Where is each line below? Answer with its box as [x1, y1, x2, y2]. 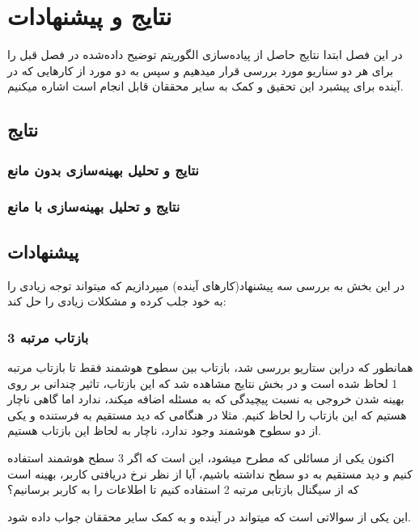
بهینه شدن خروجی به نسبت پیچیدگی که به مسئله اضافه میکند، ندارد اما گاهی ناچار [7, 390, 404, 407]
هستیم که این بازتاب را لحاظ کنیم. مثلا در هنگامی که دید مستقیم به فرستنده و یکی [7, 406, 407, 423]
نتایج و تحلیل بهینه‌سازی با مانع [7, 196, 180, 217]
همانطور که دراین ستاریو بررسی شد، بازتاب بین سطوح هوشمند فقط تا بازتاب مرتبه [7, 358, 413, 375]
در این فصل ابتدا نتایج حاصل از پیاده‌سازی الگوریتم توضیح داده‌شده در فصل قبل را [7, 46, 403, 63]
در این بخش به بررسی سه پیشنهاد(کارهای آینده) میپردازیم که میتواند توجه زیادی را [7, 276, 405, 293]
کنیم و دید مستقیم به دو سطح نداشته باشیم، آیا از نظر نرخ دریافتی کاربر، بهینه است [7, 465, 413, 482]
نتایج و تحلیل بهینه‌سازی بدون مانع [7, 159, 199, 179]
